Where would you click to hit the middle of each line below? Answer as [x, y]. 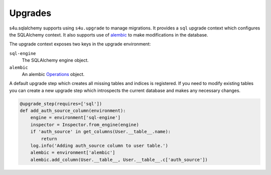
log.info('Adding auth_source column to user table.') [99, 146]
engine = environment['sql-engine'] [75, 118]
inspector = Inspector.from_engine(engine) [85, 124]
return [49, 138]
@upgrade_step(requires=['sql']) [61, 103]
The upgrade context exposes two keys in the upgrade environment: [80, 44]
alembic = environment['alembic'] [73, 153]
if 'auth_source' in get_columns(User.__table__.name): [101, 132]
